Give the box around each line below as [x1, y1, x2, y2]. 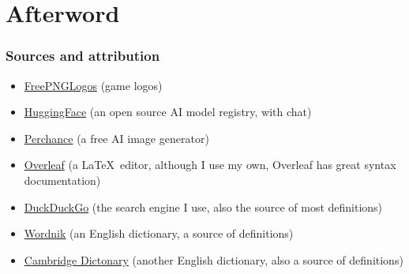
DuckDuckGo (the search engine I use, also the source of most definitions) [24, 198, 383, 215]
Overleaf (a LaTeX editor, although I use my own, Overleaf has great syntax [24, 156, 396, 173]
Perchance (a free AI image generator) [24, 129, 209, 146]
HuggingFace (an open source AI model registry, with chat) [24, 103, 312, 120]
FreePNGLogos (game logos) [24, 77, 163, 93]
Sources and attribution [6, 46, 160, 66]
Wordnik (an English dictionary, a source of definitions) [24, 225, 294, 242]
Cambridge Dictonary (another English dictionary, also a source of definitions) [24, 251, 403, 268]
